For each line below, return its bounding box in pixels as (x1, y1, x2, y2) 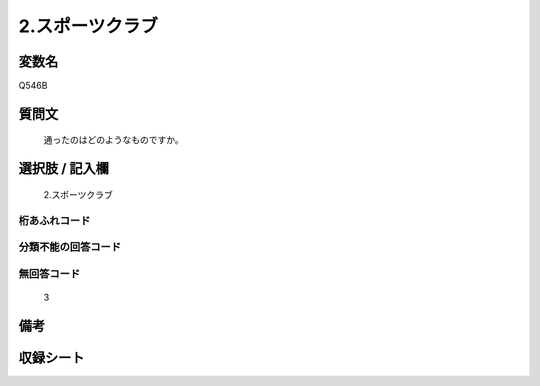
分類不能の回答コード (18, 240, 122, 254)
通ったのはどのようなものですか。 (43, 134, 184, 146)
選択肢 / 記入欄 (18, 160, 110, 177)
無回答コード (18, 266, 81, 280)
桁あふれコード (18, 213, 91, 227)
